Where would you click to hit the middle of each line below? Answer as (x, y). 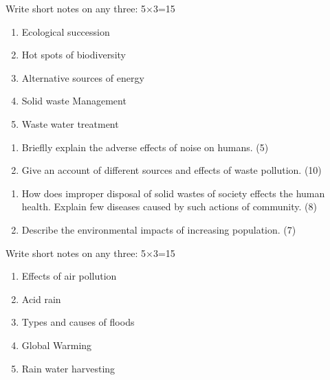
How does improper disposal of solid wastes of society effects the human (173, 193)
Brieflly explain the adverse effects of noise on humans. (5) (145, 147)
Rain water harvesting (68, 368)
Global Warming (57, 345)
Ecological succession (66, 31)
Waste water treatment (70, 123)
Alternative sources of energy (83, 77)
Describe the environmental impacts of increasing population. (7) (159, 229)
